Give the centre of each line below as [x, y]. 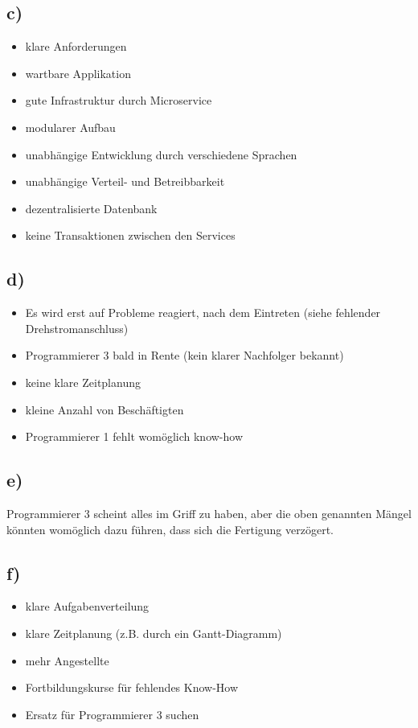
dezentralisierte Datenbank [91, 208]
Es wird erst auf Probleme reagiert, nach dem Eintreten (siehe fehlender [203, 313]
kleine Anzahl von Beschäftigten [104, 409]
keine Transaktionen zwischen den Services [130, 235]
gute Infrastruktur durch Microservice [119, 100]
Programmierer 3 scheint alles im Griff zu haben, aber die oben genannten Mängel [209, 513]
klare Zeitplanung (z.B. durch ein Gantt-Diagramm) [154, 633]
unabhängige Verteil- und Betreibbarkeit [125, 181]
